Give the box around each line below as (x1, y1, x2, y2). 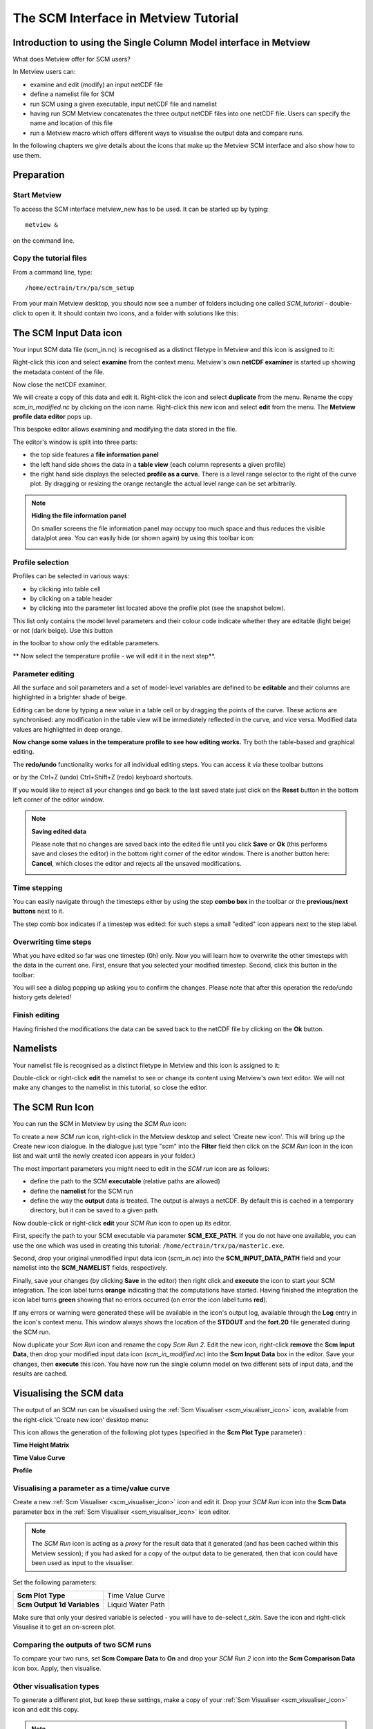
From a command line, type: (12, 268, 93, 276)
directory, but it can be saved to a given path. (30, 1206, 160, 1214)
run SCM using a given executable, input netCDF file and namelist (30, 100, 217, 108)
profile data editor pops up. (12, 412, 93, 421)
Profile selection (12, 557, 69, 567)
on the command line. (12, 236, 75, 245)
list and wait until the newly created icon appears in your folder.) (12, 1152, 196, 1160)
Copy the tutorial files (12, 253, 88, 263)
